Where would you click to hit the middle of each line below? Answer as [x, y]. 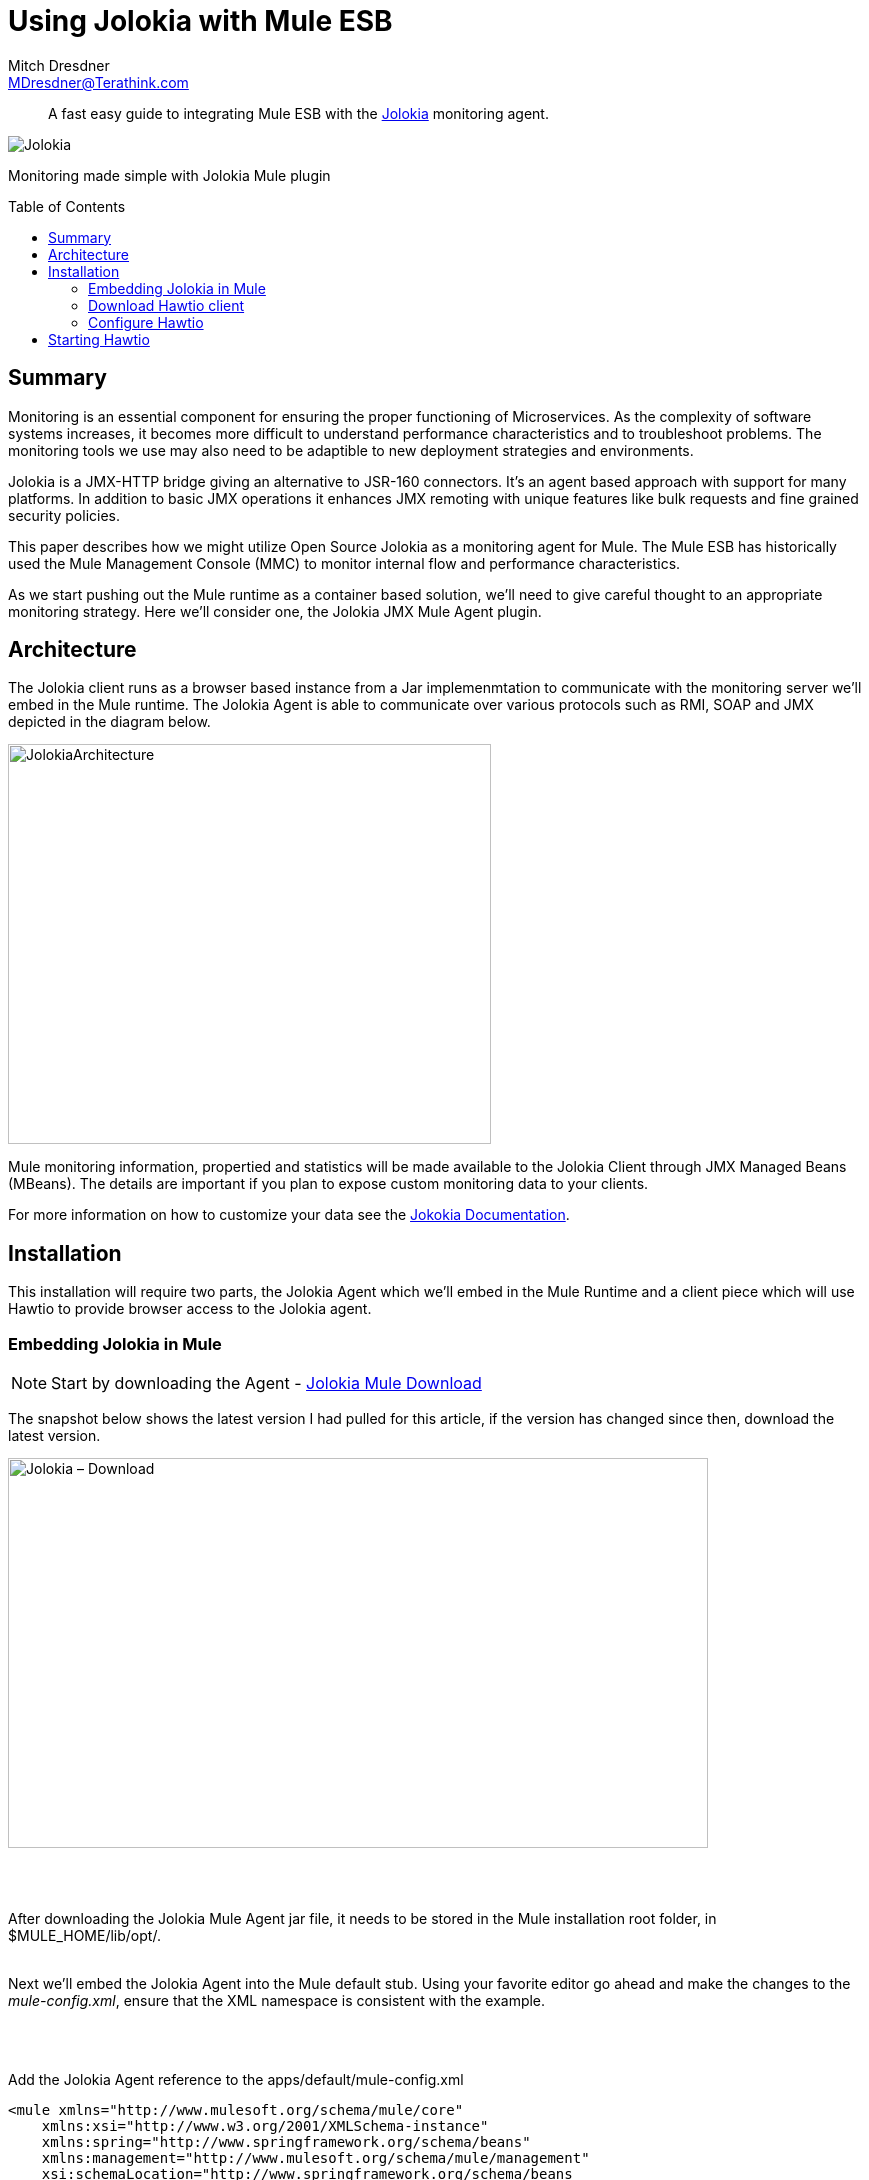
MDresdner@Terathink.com [98, 82]
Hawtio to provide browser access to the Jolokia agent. [190, 1309]
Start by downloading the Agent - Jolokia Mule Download [266, 1383]
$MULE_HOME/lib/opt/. [84, 1936]
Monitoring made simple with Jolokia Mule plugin [169, 175]
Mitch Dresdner [59, 65]
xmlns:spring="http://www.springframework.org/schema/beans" [286, 2142]
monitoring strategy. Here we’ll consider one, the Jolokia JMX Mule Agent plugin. [275, 611]
